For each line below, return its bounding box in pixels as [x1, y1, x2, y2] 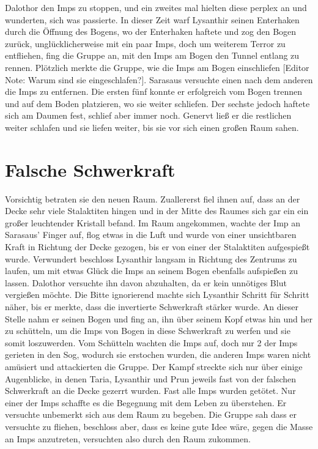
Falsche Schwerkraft [5, 157, 176, 182]
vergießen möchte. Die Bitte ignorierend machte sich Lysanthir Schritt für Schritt [5, 288, 309, 301]
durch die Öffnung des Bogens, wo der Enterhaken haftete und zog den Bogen [5, 25, 297, 38]
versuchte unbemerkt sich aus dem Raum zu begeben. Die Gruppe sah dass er [5, 408, 297, 421]
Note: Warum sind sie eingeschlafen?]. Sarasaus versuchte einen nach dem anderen [5, 73, 313, 86]
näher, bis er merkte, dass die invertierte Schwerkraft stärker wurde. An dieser [5, 300, 298, 313]
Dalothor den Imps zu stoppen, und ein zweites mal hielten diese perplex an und [5, 1, 307, 13]
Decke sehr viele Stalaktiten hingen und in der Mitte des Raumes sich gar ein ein [5, 204, 309, 217]
